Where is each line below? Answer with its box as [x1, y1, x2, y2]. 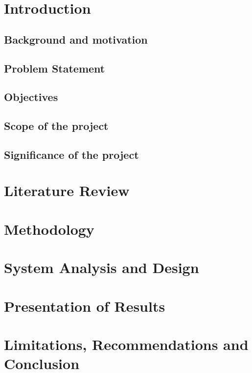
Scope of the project [4, 118, 109, 133]
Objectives [4, 89, 58, 104]
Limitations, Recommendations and [4, 334, 249, 354]
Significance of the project [4, 147, 139, 162]
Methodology [4, 219, 94, 239]
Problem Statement [4, 60, 105, 75]
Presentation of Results [4, 296, 165, 316]
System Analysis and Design [4, 257, 199, 277]
